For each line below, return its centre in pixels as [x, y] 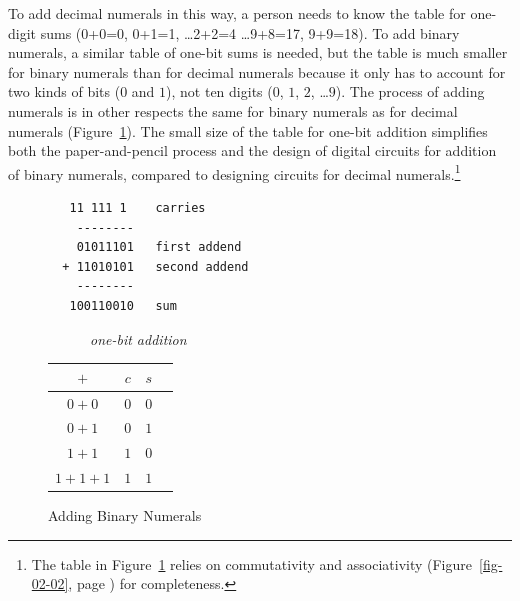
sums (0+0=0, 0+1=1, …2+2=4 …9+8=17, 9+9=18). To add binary [250, 32]
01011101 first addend [159, 247]
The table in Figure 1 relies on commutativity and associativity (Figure [251, 563]
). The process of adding [410, 91]
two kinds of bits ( [64, 91]
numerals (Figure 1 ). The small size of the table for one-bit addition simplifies [248, 130]
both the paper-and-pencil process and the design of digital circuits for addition [252, 150]
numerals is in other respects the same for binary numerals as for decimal [233, 110]
